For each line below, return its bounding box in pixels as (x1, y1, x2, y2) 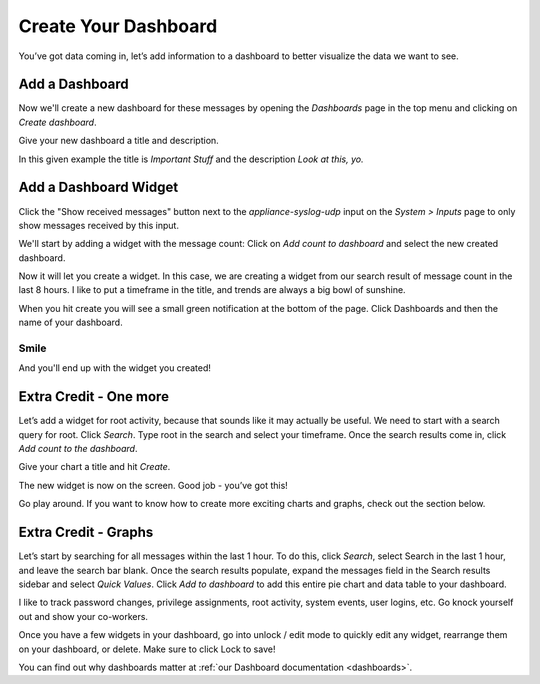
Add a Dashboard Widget (18, 179, 179, 196)
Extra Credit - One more (18, 388, 170, 405)
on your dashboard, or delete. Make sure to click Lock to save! (18, 643, 276, 655)
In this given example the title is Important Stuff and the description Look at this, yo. (18, 153, 364, 165)
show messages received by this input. (18, 219, 180, 231)
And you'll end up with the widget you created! (18, 362, 212, 374)
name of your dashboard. (18, 316, 124, 329)
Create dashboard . (18, 116, 97, 128)
